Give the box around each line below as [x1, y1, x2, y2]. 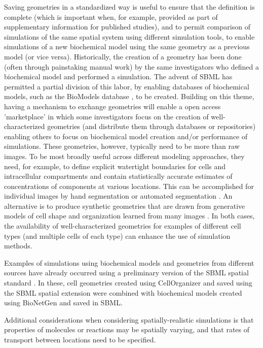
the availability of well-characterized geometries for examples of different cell [4, 220, 241, 231]
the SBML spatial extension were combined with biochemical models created [4, 287, 242, 298]
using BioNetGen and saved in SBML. [4, 297, 123, 308]
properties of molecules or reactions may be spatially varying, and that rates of [4, 324, 250, 335]
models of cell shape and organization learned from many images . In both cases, [4, 210, 255, 221]
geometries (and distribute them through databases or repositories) [47, 121, 256, 132]
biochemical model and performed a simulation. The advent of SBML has [4, 71, 233, 82]
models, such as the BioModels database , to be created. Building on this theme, [4, 91, 254, 102]
